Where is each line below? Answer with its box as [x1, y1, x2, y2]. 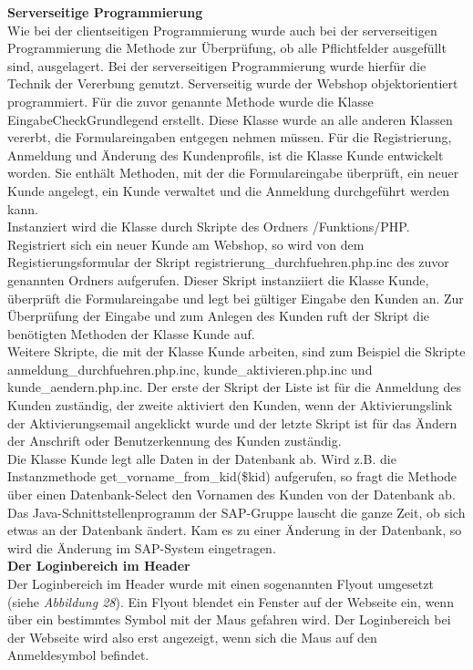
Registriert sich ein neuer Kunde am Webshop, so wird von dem [7, 234, 365, 253]
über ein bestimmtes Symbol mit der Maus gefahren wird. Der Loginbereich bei [7, 610, 451, 629]
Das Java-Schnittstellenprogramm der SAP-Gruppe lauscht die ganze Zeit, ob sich [7, 502, 466, 521]
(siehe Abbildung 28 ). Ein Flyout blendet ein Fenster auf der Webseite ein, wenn [7, 592, 454, 611]
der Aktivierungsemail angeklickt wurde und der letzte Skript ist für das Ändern [7, 413, 458, 432]
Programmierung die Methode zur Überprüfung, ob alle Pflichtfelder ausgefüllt [7, 38, 447, 57]
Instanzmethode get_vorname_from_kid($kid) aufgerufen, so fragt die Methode [7, 467, 458, 486]
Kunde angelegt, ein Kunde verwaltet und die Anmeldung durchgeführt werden [7, 180, 450, 200]
